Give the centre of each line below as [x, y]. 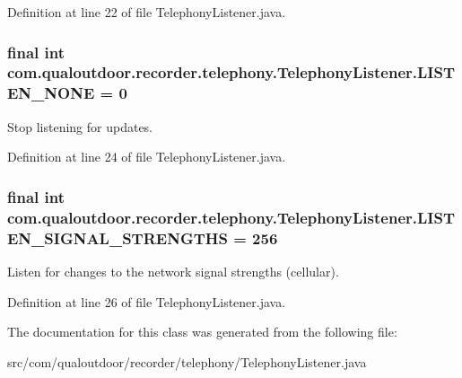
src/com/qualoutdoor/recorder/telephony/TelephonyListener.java [187, 361]
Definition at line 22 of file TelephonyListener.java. [147, 12]
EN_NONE [51, 93]
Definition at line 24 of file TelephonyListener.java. [147, 157]
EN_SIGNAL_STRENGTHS [118, 237]
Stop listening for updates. [80, 126]
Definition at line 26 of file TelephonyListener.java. [147, 301]
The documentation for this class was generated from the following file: [202, 332]
